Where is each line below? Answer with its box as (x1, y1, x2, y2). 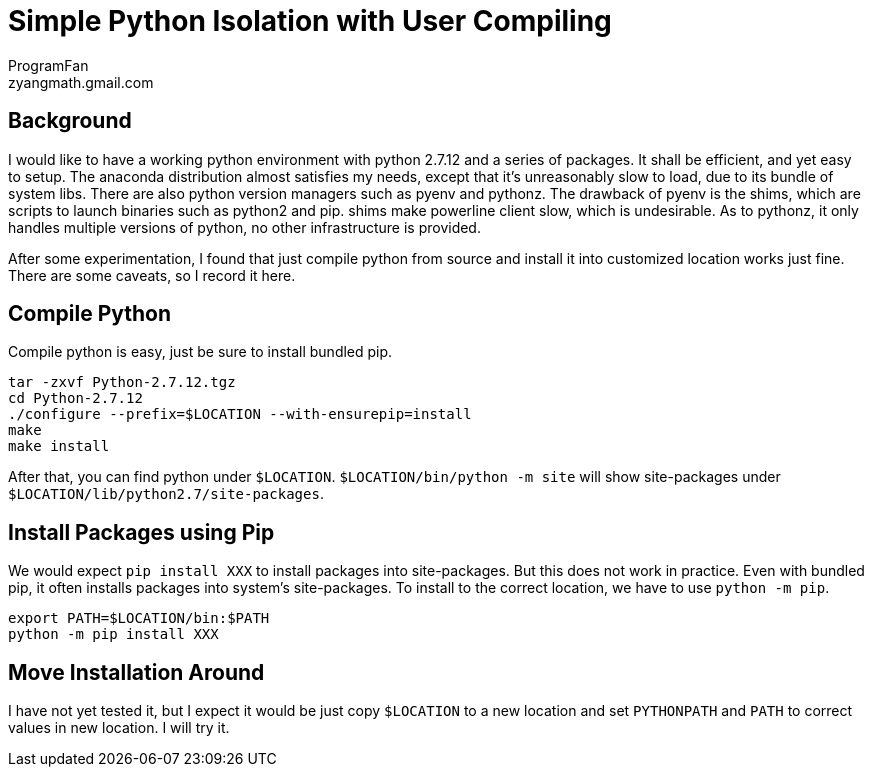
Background (8, 108, 132, 134)
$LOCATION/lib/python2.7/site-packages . (8, 485, 324, 503)
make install (8, 438, 110, 455)
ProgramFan (8, 56, 89, 74)
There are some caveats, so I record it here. (8, 266, 296, 284)
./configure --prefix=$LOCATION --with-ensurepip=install (8, 406, 472, 423)
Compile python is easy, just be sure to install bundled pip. (8, 343, 393, 361)
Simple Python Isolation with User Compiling (8, 4, 612, 38)
